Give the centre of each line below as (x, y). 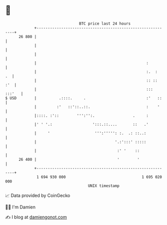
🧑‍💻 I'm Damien (20, 207)
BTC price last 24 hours (105, 24)
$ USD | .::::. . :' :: (84, 98)
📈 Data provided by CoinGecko (38, 195)
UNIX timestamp (104, 186)
